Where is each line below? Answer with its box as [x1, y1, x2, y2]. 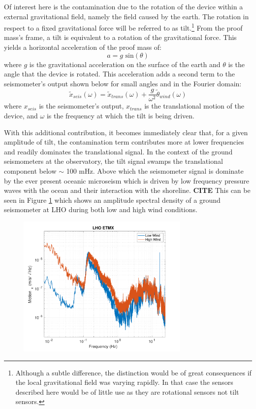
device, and [4, 111, 38, 121]
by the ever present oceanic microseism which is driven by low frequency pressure [4, 175, 250, 186]
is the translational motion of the [144, 101, 244, 111]
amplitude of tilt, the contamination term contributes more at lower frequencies [4, 137, 244, 147]
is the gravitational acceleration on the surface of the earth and [29, 59, 221, 69]
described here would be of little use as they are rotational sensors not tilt [15, 386, 239, 397]
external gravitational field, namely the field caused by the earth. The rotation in [4, 11, 249, 21]
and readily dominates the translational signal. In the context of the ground [4, 146, 233, 156]
